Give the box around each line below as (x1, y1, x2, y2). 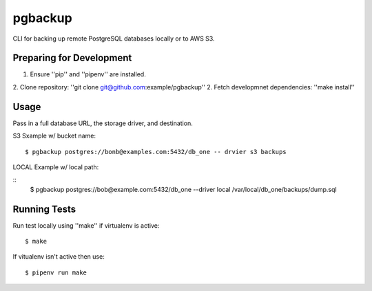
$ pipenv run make (25, 268, 87, 277)
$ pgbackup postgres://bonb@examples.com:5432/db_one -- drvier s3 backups (25, 148, 287, 155)
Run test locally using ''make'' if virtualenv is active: (12, 221, 160, 230)
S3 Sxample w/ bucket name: (12, 131, 96, 140)
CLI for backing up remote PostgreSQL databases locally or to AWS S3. (12, 34, 215, 43)
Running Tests (12, 203, 76, 215)
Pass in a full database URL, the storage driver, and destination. (12, 119, 193, 127)
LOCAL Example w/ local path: (12, 162, 99, 171)
